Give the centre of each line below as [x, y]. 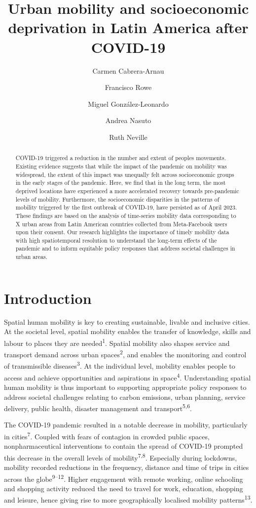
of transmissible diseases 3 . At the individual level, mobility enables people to [120, 365]
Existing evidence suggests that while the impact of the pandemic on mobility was [121, 166]
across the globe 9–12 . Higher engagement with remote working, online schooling [124, 478]
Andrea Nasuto [128, 120]
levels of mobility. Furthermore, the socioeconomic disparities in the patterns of [117, 199]
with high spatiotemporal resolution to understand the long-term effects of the [116, 240]
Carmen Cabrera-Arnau [128, 70]
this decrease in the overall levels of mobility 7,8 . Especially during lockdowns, [121, 457]
